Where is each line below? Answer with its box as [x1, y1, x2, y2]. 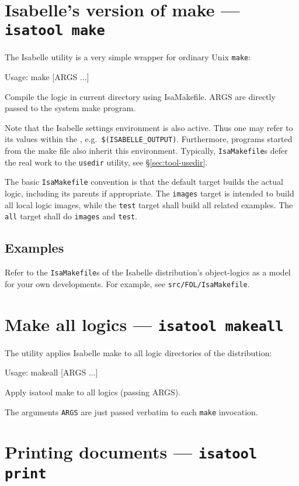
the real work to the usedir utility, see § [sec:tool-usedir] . [5, 156, 208, 168]
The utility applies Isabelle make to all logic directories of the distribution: [5, 346, 272, 359]
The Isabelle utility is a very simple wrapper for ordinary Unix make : [5, 51, 251, 63]
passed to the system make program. [5, 102, 135, 114]
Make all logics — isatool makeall [5, 312, 284, 336]
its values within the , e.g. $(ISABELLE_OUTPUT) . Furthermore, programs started [5, 133, 293, 145]
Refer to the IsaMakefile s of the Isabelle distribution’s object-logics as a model [5, 266, 291, 278]
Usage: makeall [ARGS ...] [5, 366, 98, 378]
